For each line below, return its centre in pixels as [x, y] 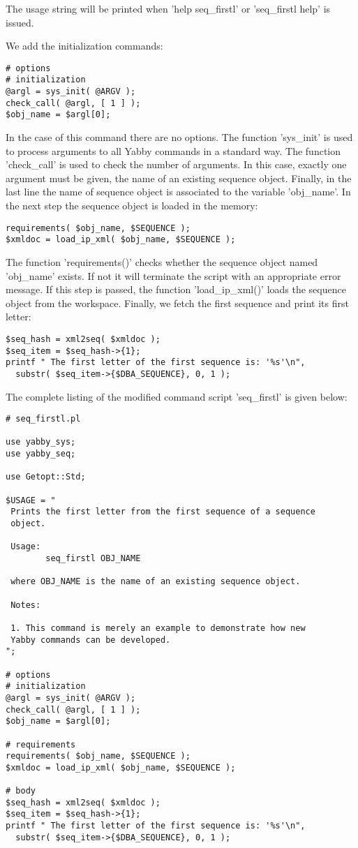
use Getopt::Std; [46, 477]
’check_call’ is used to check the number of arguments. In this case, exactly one [176, 164]
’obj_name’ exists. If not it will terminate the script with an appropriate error [173, 275]
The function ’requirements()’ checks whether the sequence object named [162, 261]
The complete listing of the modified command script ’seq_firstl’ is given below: [177, 396]
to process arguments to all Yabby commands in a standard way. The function [173, 150]
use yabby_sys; [41, 442]
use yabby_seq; [41, 454]
